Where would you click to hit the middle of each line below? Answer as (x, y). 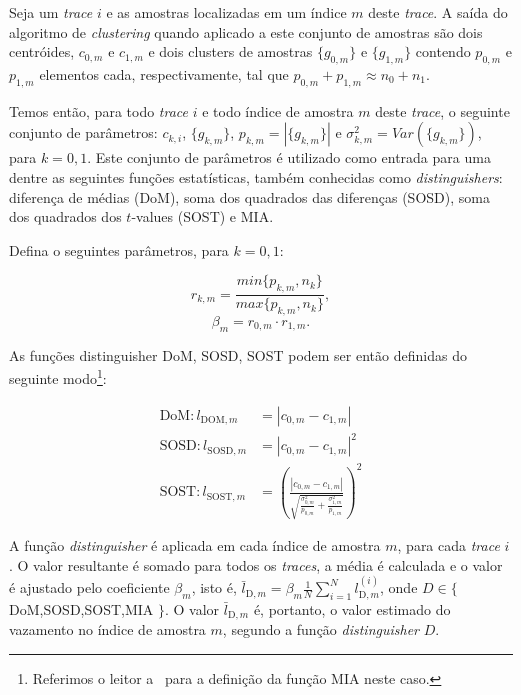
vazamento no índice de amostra (107, 629)
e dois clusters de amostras (230, 51)
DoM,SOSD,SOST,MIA (81, 608)
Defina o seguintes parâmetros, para (119, 249)
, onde (399, 587)
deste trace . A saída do (438, 12)
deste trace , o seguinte (442, 110)
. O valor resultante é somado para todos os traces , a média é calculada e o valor (256, 564)
